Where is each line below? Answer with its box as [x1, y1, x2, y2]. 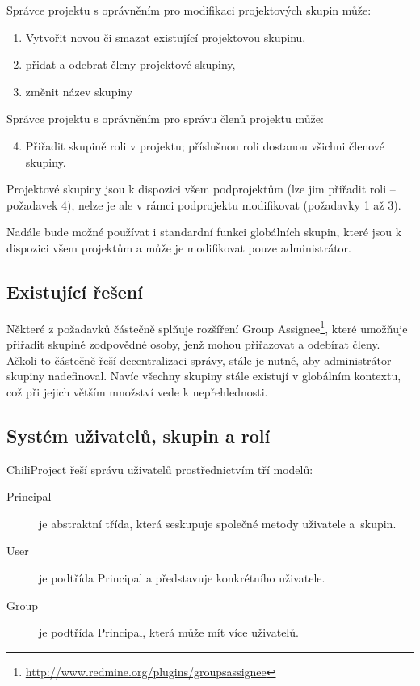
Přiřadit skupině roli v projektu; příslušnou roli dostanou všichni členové [25, 137, 385, 154]
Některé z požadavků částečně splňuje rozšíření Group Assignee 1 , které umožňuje [6, 317, 408, 337]
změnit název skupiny [25, 83, 133, 100]
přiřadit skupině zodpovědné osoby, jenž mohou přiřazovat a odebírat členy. [6, 335, 380, 352]
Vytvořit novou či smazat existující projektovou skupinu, [25, 28, 306, 45]
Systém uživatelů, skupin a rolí [6, 422, 271, 447]
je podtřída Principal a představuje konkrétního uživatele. [39, 569, 325, 586]
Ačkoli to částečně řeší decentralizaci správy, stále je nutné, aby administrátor [6, 351, 392, 368]
